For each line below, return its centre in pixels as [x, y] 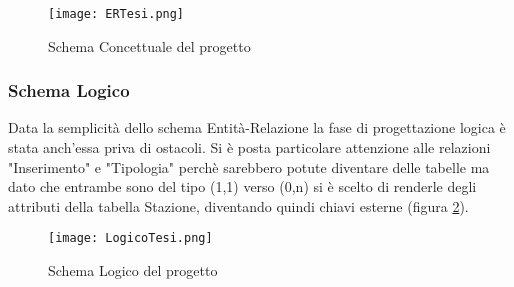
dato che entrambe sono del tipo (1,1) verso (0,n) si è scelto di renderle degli [242, 186]
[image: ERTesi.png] [116, 14]
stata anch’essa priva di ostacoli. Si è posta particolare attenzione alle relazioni [249, 147]
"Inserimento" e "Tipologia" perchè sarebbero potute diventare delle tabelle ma [249, 166]
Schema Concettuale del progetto [149, 45]
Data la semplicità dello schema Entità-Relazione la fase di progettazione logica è [257, 127]
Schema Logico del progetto [133, 270]
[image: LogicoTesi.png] [130, 238]
